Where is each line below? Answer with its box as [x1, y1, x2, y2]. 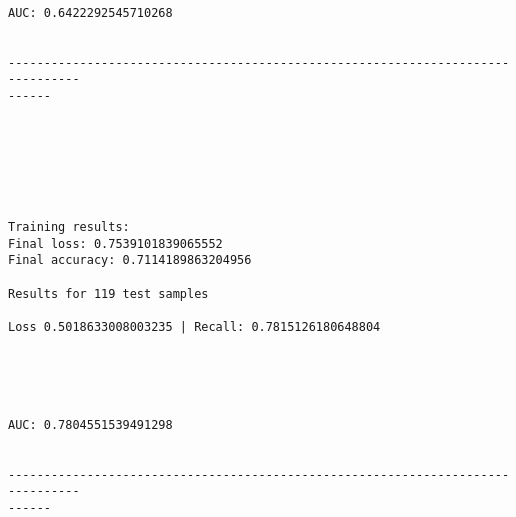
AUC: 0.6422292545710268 [8, 5, 173, 20]
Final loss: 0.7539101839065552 [8, 236, 223, 251]
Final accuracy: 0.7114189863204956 [8, 253, 252, 268]
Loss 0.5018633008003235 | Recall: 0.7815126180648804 [8, 319, 381, 334]
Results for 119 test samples [8, 286, 209, 301]
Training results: [8, 220, 130, 235]
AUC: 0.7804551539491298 [8, 417, 173, 432]
